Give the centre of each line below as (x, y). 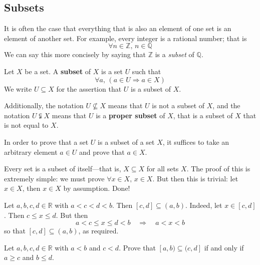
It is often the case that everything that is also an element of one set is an (118, 28)
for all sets (163, 169)
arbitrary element (31, 152)
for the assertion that (89, 88)
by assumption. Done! (97, 188)
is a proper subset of (131, 115)
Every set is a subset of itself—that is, (63, 169)
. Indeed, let (204, 205)
